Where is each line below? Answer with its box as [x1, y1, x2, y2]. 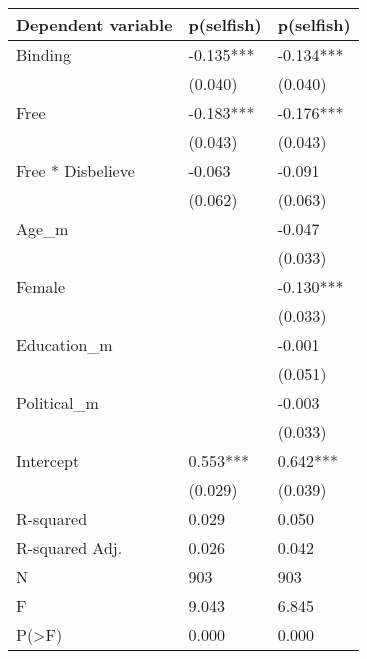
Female [16, 275, 66, 298]
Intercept [16, 449, 80, 472]
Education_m [16, 333, 113, 356]
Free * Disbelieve [16, 159, 135, 182]
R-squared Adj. [16, 536, 123, 559]
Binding [16, 43, 71, 66]
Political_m [16, 391, 99, 414]
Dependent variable [16, 13, 173, 36]
